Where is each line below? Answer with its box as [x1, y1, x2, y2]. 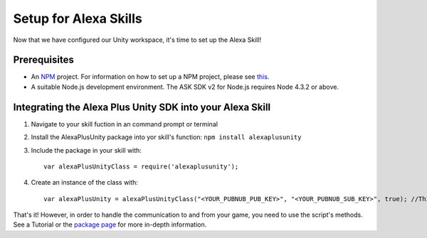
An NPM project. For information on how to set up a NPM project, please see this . [31, 72, 270, 81]
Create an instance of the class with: [31, 178, 139, 187]
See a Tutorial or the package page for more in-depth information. [13, 220, 207, 229]
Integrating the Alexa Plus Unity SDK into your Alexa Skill [13, 101, 271, 113]
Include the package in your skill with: [31, 146, 142, 154]
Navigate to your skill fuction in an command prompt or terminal [31, 119, 218, 128]
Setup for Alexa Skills [13, 11, 142, 26]
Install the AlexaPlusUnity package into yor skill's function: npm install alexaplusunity [31, 133, 302, 141]
